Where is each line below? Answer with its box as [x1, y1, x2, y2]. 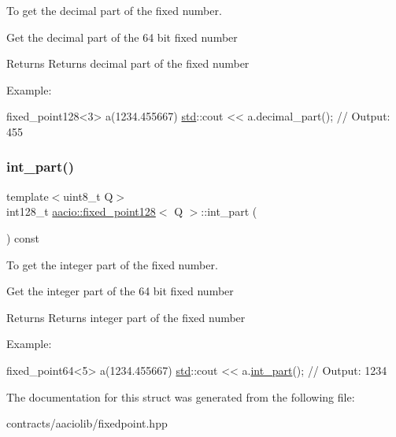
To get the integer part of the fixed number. [6, 256, 218, 272]
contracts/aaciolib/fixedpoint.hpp [6, 415, 168, 431]
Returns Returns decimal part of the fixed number [6, 55, 250, 72]
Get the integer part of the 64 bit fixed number [6, 283, 234, 299]
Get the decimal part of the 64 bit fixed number [6, 28, 238, 45]
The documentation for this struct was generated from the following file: [6, 388, 355, 405]
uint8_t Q [63, 187, 113, 204]
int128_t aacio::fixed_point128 [6, 203, 156, 220]
